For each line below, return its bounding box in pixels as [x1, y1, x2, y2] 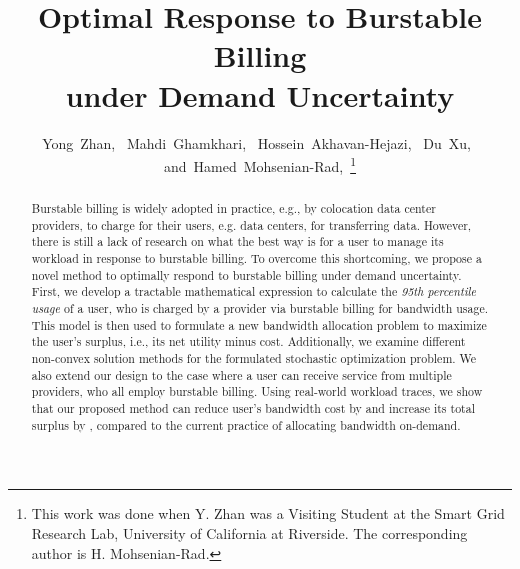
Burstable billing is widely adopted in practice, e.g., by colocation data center [31, 200, 436, 217]
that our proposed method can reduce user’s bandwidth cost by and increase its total [31, 400, 475, 417]
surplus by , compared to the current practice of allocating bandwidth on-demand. [31, 416, 461, 433]
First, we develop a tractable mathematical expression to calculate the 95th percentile [31, 283, 477, 300]
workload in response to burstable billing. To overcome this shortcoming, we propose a [31, 250, 482, 267]
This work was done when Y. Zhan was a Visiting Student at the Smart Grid [31, 503, 505, 524]
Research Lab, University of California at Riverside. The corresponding [31, 522, 468, 543]
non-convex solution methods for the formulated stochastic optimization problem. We [31, 350, 477, 367]
